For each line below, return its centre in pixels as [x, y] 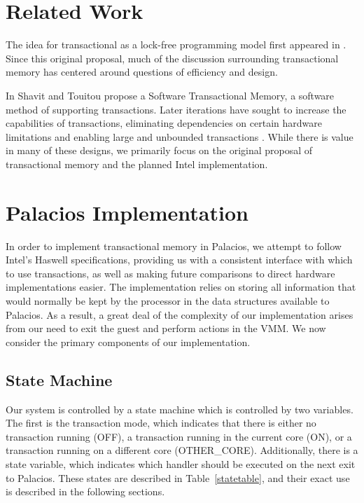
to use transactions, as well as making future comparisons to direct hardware [170, 273]
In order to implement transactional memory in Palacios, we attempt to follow [174, 246]
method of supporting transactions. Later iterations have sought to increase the [176, 109]
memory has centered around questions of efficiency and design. [142, 72]
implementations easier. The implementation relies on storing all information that [181, 287]
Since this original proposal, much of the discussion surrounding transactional [172, 58]
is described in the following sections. [85, 491]
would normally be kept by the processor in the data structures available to [168, 300]
